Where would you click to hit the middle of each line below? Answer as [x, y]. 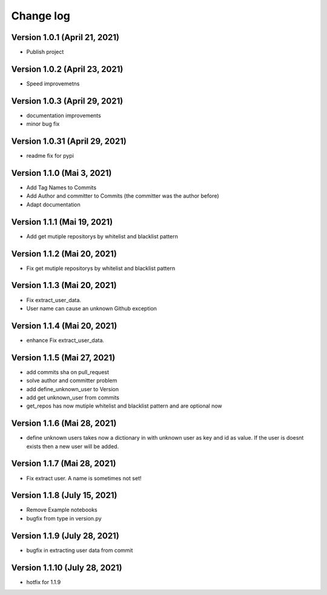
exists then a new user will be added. [73, 446]
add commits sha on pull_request [68, 372]
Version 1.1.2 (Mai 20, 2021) [64, 254]
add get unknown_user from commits [73, 397]
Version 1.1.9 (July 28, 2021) [65, 536]
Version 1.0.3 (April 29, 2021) [67, 101]
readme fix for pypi [50, 156]
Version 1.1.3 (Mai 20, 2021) [64, 285]
